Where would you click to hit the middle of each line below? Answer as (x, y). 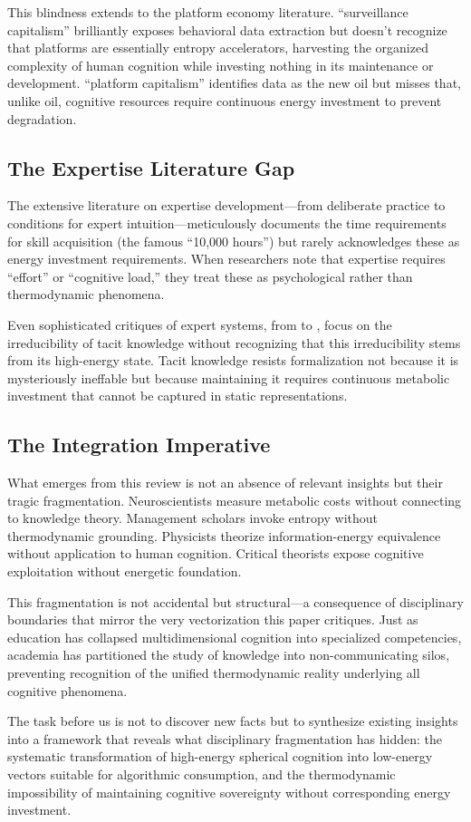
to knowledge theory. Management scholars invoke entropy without (192, 518)
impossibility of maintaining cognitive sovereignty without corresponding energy (229, 792)
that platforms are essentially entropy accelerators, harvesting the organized (218, 48)
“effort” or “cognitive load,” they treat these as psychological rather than (210, 276)
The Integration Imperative (139, 445)
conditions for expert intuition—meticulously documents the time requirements (227, 222)
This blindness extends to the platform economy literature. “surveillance (208, 12)
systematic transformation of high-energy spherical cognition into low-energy (220, 756)
